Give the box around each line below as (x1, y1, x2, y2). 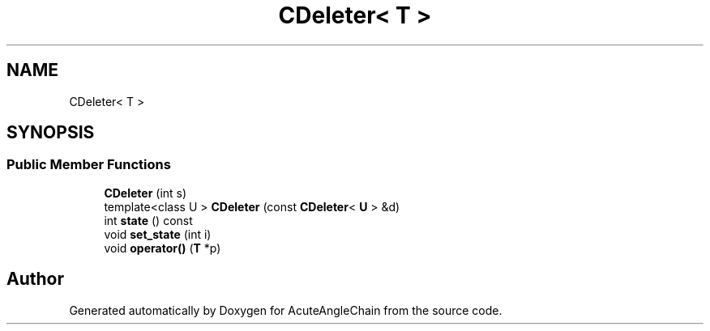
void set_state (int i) (104, 227, 212, 241)
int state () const (104, 213, 193, 227)
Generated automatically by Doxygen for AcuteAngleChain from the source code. (69, 303, 503, 317)
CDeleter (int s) (104, 185, 187, 200)
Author (6, 269, 64, 290)
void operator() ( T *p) (104, 240, 221, 255)
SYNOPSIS (6, 122, 95, 143)
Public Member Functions (6, 156, 171, 173)
